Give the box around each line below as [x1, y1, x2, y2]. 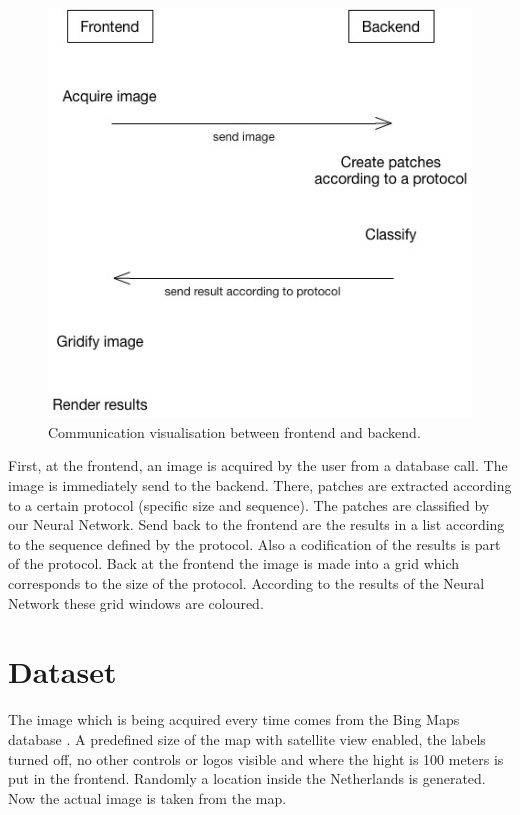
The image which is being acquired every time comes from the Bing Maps [8, 709, 460, 730]
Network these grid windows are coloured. [8, 592, 264, 613]
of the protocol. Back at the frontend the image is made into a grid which [8, 553, 460, 574]
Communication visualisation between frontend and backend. [48, 421, 421, 442]
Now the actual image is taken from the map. [8, 787, 287, 808]
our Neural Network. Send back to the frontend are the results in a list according [8, 514, 505, 535]
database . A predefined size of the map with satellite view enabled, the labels [8, 728, 486, 749]
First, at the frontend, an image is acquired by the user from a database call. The [8, 455, 508, 476]
